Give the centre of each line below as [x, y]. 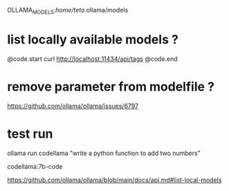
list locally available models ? [93, 39]
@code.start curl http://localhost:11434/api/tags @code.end [92, 59]
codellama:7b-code [35, 166]
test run [30, 134]
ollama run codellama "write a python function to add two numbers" [104, 153]
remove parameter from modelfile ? [111, 87]
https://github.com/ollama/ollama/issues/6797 [73, 106]
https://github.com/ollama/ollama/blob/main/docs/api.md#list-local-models [114, 180]
